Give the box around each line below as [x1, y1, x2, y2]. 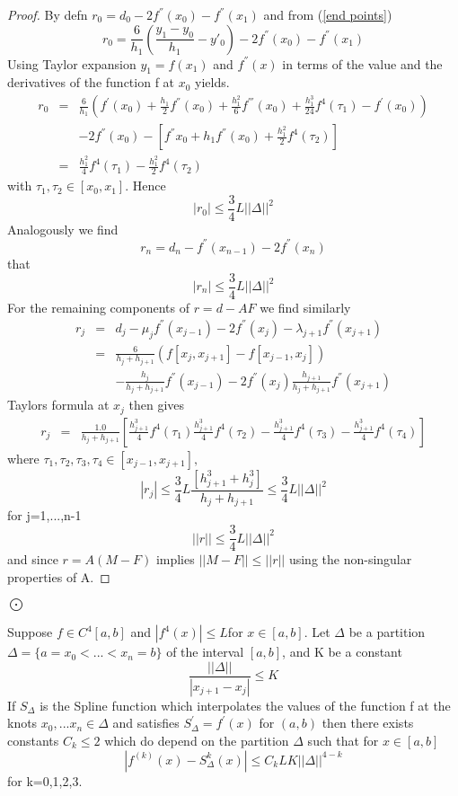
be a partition [348, 623, 426, 641]
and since [7, 550, 58, 569]
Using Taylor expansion [7, 54, 137, 73]
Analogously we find [7, 219, 119, 238]
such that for [307, 730, 379, 749]
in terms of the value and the [282, 54, 443, 73]
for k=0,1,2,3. [7, 771, 83, 790]
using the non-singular [288, 550, 412, 569]
